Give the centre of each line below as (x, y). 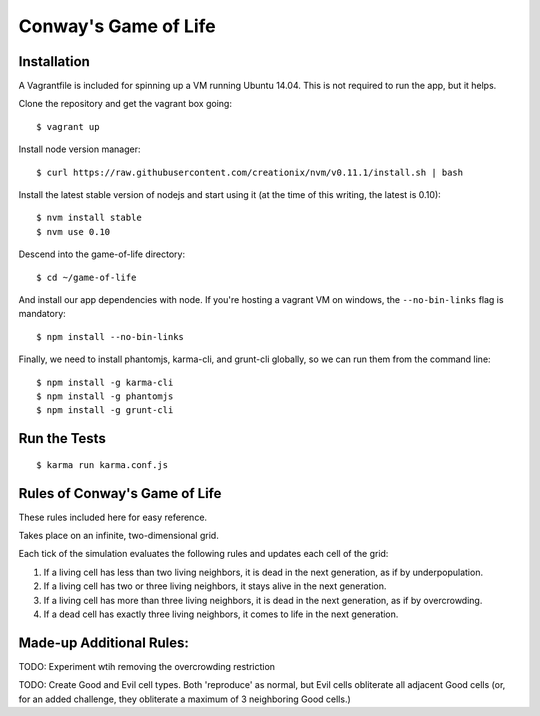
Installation (54, 61)
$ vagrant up (68, 126)
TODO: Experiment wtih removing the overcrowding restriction (146, 666)
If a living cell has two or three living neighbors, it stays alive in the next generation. (215, 586)
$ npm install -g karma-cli (105, 382)
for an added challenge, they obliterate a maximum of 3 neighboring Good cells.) (185, 699)
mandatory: (42, 314)
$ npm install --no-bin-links (110, 336)
